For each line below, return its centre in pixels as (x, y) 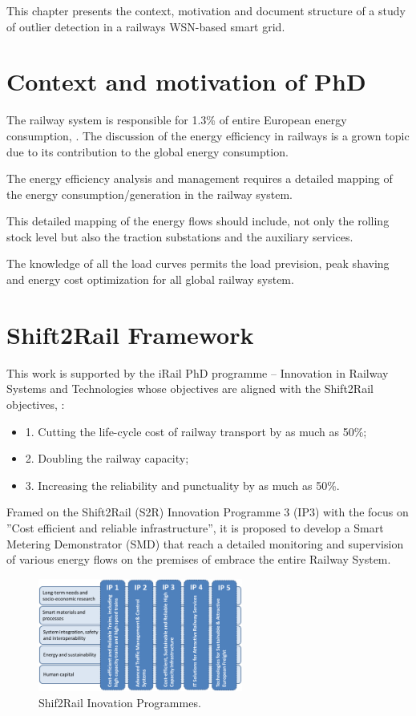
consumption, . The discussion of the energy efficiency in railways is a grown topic (208, 135)
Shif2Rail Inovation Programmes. (120, 702)
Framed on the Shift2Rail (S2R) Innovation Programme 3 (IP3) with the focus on (208, 512)
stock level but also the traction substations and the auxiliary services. (180, 236)
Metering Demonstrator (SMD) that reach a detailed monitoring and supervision (205, 543)
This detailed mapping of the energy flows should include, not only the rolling (198, 221)
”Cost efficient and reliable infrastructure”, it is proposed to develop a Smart (195, 527)
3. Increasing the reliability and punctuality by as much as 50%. (182, 485)
